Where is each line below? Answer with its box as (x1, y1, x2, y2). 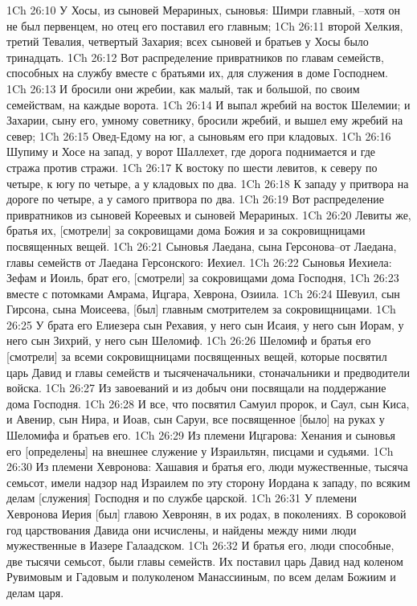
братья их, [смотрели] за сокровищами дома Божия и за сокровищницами (6, 222, 366, 239)
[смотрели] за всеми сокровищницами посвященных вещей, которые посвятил (6, 348, 387, 365)
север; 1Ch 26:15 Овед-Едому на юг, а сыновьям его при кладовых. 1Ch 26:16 (6, 127, 391, 144)
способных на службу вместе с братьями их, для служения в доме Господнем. (6, 64, 388, 81)
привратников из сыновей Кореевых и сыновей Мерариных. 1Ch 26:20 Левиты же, (6, 206, 411, 223)
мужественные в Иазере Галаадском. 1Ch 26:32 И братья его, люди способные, (6, 537, 395, 554)
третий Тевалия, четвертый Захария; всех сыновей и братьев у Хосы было (6, 33, 369, 50)
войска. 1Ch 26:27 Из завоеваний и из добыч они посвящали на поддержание (6, 379, 386, 396)
